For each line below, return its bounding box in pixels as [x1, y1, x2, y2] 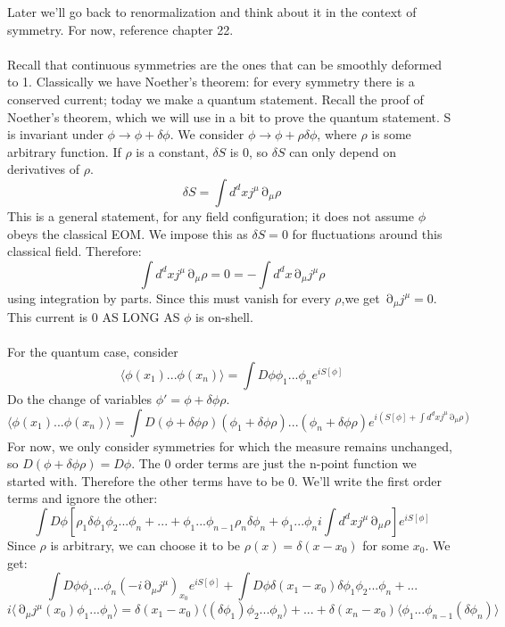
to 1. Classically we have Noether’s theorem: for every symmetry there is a [7, 72, 415, 91]
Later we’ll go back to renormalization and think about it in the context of [7, 3, 417, 21]
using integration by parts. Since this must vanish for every [7, 288, 331, 307]
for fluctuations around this [292, 224, 443, 243]
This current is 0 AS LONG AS [7, 308, 180, 326]
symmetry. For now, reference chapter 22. [7, 20, 234, 38]
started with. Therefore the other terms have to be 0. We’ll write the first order [7, 471, 443, 490]
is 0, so [229, 142, 269, 161]
